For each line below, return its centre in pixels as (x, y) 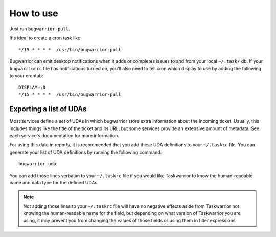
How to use (34, 13)
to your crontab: (26, 76)
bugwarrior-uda (38, 164)
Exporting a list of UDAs (48, 109)
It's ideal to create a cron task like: (45, 38)
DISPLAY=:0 (32, 87)
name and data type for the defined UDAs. (54, 182)
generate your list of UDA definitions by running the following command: (86, 152)
